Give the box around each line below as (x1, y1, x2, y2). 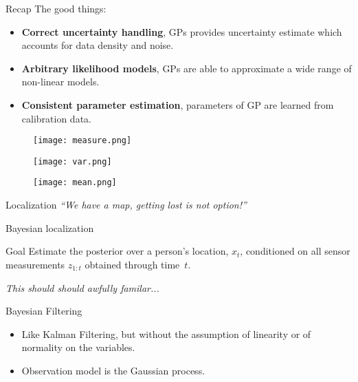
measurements (5, 257, 65, 271)
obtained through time (85, 257, 180, 271)
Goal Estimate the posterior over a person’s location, (5, 244, 229, 258)
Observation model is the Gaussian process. (21, 363, 205, 377)
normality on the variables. (21, 340, 135, 354)
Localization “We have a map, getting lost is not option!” (5, 198, 247, 212)
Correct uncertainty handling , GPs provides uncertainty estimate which (21, 24, 342, 39)
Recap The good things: (5, 1, 107, 15)
